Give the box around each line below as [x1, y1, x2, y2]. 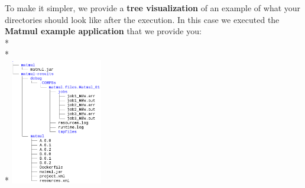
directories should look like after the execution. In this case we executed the [5, 13, 280, 25]
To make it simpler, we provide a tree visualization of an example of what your [5, 2, 301, 14]
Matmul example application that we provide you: [5, 25, 202, 37]
